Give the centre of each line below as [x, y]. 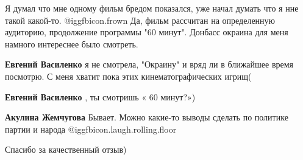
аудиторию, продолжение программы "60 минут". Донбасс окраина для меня [147, 32]
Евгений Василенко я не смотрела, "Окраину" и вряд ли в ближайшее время [149, 64]
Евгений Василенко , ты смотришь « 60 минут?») [100, 96]
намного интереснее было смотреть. [72, 43]
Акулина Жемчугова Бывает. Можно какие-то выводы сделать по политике [147, 117]
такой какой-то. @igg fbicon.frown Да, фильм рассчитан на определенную [140, 20]
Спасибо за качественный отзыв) [66, 149]
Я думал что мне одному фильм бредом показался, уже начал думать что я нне [152, 8]
